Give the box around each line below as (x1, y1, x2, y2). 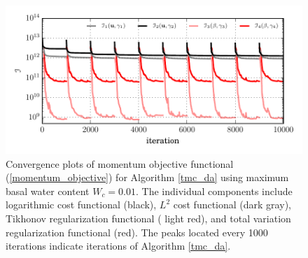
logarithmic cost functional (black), (6, 197, 157, 212)
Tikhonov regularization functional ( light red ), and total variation (6, 210, 291, 225)
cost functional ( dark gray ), (173, 197, 291, 212)
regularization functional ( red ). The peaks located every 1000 (6, 224, 268, 239)
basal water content (6, 183, 90, 198)
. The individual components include (135, 183, 293, 198)
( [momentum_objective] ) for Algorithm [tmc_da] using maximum (6, 170, 289, 185)
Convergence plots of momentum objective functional (6, 156, 234, 171)
